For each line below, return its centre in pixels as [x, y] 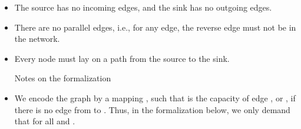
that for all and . [45, 121]
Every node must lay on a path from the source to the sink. [122, 58]
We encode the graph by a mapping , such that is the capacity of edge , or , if [155, 97]
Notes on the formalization [63, 78]
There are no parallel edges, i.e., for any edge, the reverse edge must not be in [155, 27]
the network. [37, 39]
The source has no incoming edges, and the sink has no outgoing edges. [143, 7]
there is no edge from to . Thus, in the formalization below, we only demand [152, 109]
